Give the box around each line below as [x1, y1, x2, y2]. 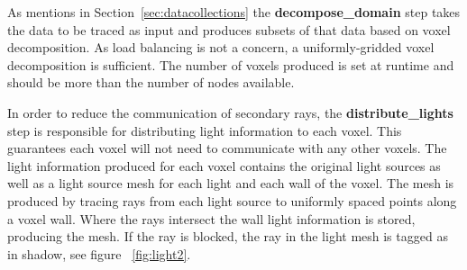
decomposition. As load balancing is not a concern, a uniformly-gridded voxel [7, 38, 435, 57]
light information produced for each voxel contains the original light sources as [7, 156, 441, 175]
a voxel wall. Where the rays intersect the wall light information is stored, [7, 209, 416, 228]
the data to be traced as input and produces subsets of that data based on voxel [7, 20, 451, 39]
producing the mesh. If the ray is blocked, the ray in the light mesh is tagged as [7, 227, 448, 246]
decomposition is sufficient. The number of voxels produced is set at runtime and [7, 55, 454, 74]
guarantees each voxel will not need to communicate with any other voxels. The [7, 139, 447, 157]
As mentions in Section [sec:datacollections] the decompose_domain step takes [7, 3, 461, 21]
